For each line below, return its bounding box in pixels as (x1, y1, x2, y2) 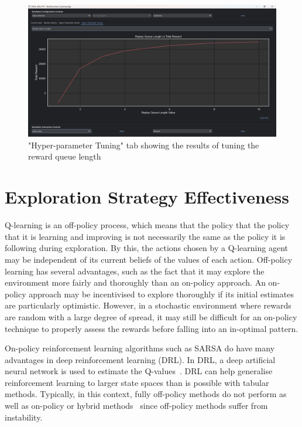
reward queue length (28, 150, 101, 162)
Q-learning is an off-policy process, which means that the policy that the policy (5, 219, 290, 231)
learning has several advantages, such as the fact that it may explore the (5, 265, 265, 277)
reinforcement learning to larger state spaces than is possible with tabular (5, 376, 269, 388)
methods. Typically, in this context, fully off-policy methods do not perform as (5, 388, 287, 400)
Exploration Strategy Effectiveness (5, 185, 289, 209)
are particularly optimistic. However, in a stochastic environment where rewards (5, 299, 291, 311)
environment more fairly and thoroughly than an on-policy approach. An (5, 276, 266, 289)
